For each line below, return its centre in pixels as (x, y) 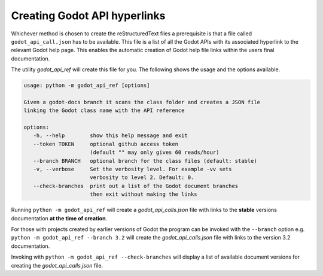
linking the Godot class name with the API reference (104, 110)
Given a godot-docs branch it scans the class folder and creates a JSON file (142, 102)
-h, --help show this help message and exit (110, 136)
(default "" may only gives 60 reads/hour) (155, 152)
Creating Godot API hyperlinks (88, 16)
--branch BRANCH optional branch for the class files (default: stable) (145, 161)
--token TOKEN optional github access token (106, 144)
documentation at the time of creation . (59, 218)
